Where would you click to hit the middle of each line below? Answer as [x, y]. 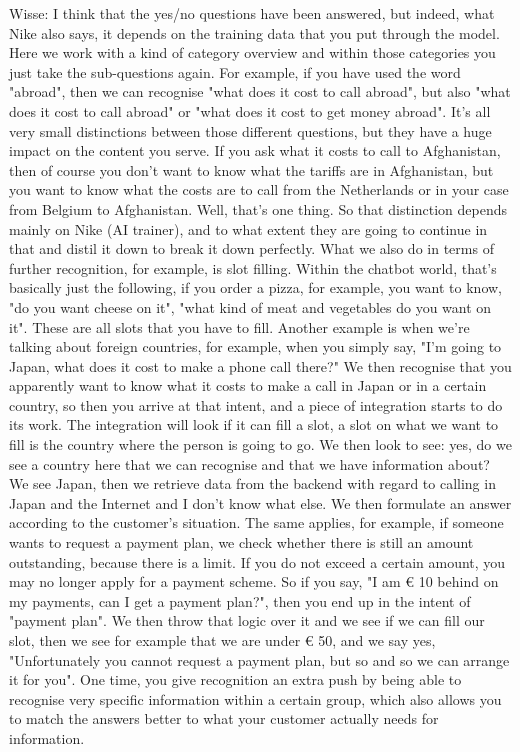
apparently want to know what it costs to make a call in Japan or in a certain [248, 385]
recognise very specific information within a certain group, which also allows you [255, 698]
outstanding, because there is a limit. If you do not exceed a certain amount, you [257, 561]
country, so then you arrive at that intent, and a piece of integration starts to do [256, 404]
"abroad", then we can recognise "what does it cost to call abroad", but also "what [260, 91]
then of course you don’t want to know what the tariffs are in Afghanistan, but [251, 169]
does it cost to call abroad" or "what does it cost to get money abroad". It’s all [250, 110]
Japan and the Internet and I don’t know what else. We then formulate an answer [260, 502]
